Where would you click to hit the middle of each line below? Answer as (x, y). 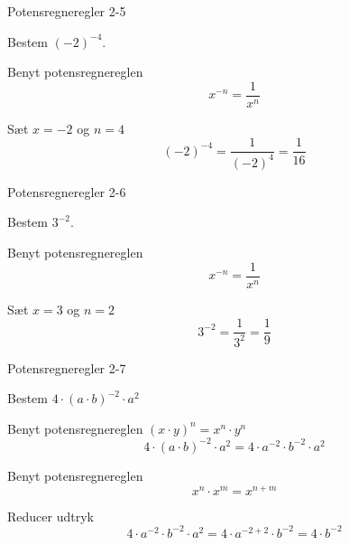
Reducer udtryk (51, 516)
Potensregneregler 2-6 (67, 191)
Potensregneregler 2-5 (67, 11)
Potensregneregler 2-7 (67, 367)
